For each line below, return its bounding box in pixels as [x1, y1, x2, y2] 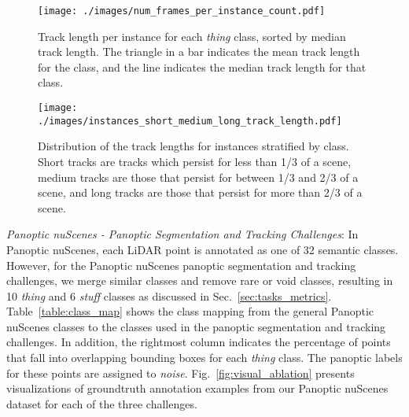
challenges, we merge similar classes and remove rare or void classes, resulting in [6, 272, 393, 289]
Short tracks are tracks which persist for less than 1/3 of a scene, [38, 153, 352, 169]
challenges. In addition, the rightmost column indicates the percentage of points [6, 334, 391, 350]
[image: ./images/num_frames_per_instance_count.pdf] [38, 6, 326, 17]
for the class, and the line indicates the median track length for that [38, 58, 367, 75]
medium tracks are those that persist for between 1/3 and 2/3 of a [38, 168, 359, 185]
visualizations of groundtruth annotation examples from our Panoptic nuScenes [6, 380, 389, 397]
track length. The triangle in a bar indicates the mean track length [38, 43, 360, 60]
